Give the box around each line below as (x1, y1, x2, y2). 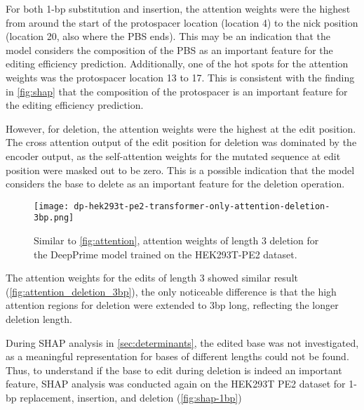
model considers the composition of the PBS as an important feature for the (6, 42, 333, 57)
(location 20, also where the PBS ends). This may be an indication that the (6, 29, 331, 44)
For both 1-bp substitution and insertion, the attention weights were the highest (6, 1, 351, 15)
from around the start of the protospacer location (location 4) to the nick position (6, 15, 358, 29)
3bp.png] (34, 213, 74, 223)
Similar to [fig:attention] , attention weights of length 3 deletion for (34, 233, 319, 248)
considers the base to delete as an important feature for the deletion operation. (6, 176, 345, 191)
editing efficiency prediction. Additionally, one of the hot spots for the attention (6, 56, 349, 71)
